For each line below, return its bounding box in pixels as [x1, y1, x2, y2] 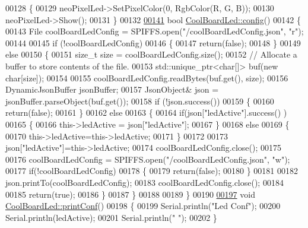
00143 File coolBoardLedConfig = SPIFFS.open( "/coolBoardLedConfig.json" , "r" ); [5, 25, 304, 37]
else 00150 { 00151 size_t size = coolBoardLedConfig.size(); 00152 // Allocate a [5, 48, 297, 61]
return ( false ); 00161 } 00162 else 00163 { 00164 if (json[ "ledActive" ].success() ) [5, 106, 287, 119]
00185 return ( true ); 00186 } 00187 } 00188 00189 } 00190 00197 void [5, 188, 255, 200]
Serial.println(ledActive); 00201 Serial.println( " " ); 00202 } [5, 211, 217, 223]
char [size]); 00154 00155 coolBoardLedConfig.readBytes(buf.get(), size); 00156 [5, 71, 288, 84]
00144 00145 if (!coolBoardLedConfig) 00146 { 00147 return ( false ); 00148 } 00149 [5, 36, 301, 49]
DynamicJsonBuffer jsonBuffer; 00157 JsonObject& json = [5, 83, 219, 96]
